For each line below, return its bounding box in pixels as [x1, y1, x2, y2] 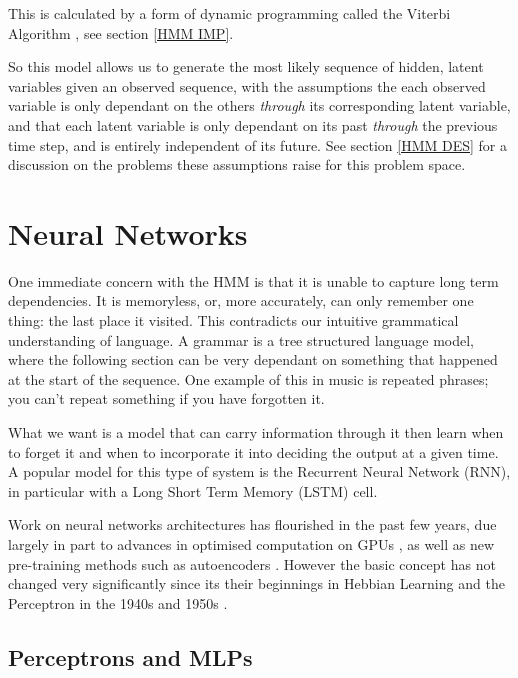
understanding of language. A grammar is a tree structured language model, [8, 329, 474, 350]
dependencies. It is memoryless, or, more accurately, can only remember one [8, 290, 474, 311]
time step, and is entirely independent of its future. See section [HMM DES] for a [8, 134, 508, 155]
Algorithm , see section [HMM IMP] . [8, 22, 234, 43]
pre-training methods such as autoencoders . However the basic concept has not [8, 553, 496, 574]
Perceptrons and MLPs [8, 641, 253, 672]
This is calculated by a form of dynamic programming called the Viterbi [8, 3, 451, 23]
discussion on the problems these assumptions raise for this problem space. [8, 154, 466, 175]
